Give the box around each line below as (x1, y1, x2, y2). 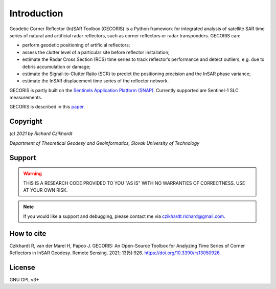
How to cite (9, 229, 47, 238)
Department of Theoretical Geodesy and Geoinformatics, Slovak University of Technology (9, 140, 200, 146)
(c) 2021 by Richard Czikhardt (9, 130, 73, 137)
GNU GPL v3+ (9, 276, 39, 282)
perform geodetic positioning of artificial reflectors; (22, 42, 130, 48)
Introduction (9, 8, 63, 19)
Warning (23, 170, 42, 176)
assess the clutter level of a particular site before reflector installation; (22, 49, 170, 55)
